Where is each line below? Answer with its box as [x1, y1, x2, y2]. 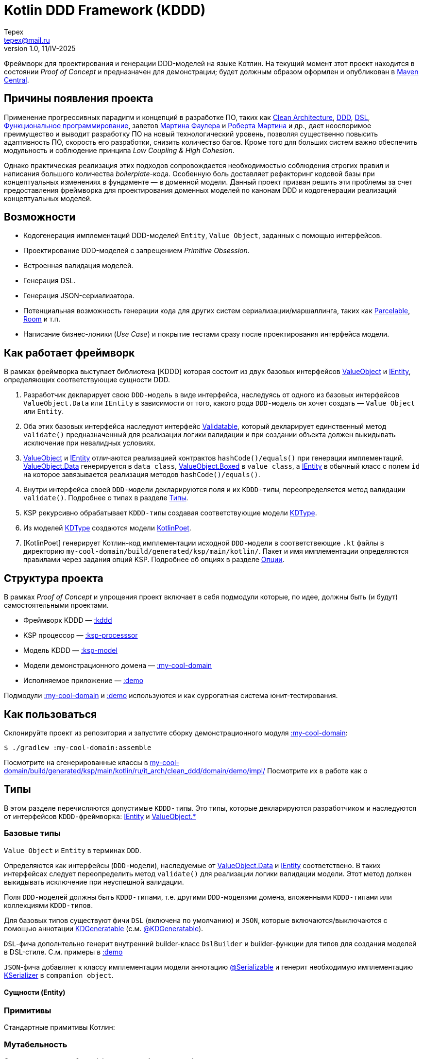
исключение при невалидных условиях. [23, 439, 156, 447]
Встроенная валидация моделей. [23, 261, 134, 270]
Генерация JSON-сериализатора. [23, 291, 135, 300]
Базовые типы [4, 828, 61, 838]
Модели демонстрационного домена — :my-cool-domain [23, 661, 212, 670]
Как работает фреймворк [4, 346, 135, 359]
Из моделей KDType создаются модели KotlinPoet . [23, 524, 191, 532]
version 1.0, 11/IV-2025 [4, 44, 76, 52]
